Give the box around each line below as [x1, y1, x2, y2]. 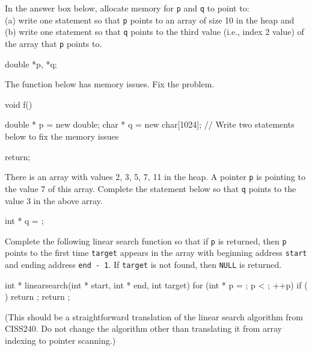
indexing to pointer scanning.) [5, 334, 116, 347]
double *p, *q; [5, 57, 57, 70]
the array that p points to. [5, 37, 102, 49]
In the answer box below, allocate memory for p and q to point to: [5, 2, 249, 14]
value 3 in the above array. [5, 194, 103, 207]
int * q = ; [5, 214, 44, 227]
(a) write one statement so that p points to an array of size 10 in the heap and [5, 13, 295, 26]
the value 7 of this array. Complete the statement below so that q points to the [5, 182, 296, 194]
